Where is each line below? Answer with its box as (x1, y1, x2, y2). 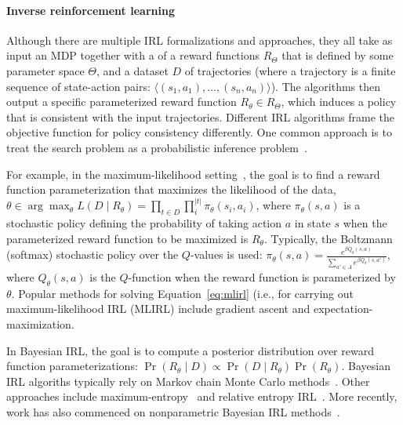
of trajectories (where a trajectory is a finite (184, 62, 396, 78)
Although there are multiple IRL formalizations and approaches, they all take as (6, 31, 393, 48)
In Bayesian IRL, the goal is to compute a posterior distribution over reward (6, 342, 374, 358)
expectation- (313, 300, 373, 317)
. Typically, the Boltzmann (263, 230, 393, 246)
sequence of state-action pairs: (6, 78, 151, 94)
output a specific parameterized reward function (6, 93, 237, 110)
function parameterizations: (6, 358, 138, 374)
